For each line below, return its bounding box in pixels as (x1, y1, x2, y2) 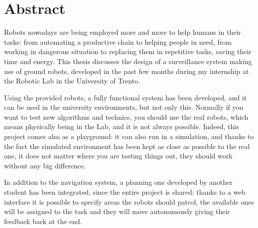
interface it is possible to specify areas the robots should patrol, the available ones (4, 196, 255, 207)
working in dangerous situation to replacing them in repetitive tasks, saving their (4, 46, 252, 57)
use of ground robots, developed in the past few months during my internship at (4, 66, 249, 76)
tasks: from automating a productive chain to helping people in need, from (4, 36, 232, 47)
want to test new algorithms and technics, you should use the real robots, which (4, 111, 249, 122)
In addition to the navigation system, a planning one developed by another (4, 177, 233, 187)
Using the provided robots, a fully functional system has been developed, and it (4, 92, 247, 102)
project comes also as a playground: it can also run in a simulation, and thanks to (4, 131, 254, 142)
